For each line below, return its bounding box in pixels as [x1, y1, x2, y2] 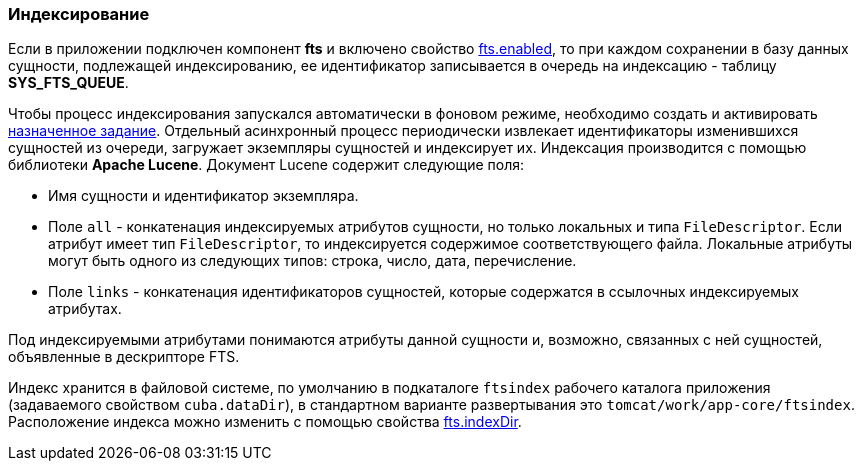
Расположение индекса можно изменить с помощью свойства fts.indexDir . [8, 413, 522, 431]
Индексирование [8, 4, 150, 24]
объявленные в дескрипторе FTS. [8, 348, 240, 366]
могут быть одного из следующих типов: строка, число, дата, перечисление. [48, 252, 577, 270]
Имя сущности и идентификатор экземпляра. [48, 187, 359, 205]
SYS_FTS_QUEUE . [8, 74, 129, 92]
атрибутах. [48, 300, 122, 318]
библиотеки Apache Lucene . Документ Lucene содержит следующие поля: [8, 156, 524, 174]
